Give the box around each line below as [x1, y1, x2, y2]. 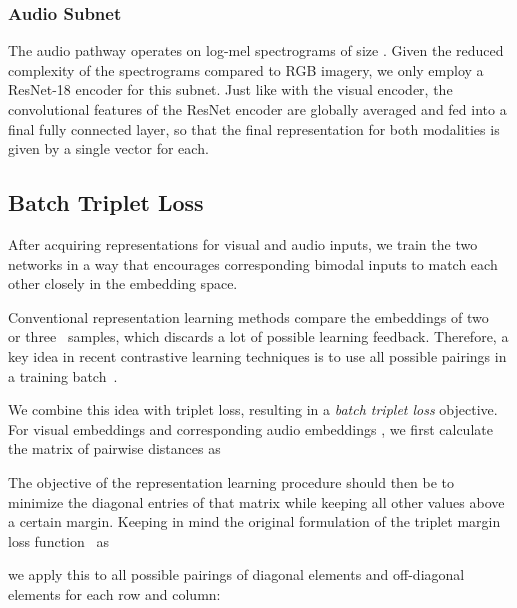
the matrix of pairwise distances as [8, 438, 221, 459]
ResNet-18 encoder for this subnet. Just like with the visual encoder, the [8, 79, 453, 100]
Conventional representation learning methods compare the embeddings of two [8, 306, 489, 327]
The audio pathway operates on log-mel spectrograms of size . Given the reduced [8, 40, 504, 61]
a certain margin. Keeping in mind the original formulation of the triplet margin [8, 511, 501, 532]
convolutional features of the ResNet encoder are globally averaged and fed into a [8, 99, 507, 119]
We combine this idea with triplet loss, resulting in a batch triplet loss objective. [8, 399, 498, 420]
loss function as [8, 530, 109, 551]
